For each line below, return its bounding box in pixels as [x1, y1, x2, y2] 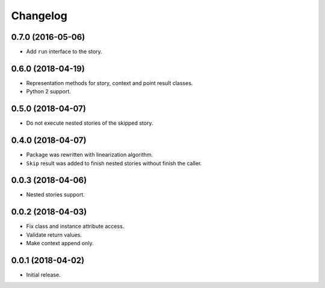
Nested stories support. [26, 191, 85, 198]
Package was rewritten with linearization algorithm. [26, 151, 153, 158]
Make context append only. [26, 240, 94, 247]
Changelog [11, 9, 67, 22]
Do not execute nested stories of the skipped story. [26, 119, 153, 127]
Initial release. [26, 271, 61, 278]
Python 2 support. [26, 88, 72, 95]
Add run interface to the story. [26, 48, 102, 55]
